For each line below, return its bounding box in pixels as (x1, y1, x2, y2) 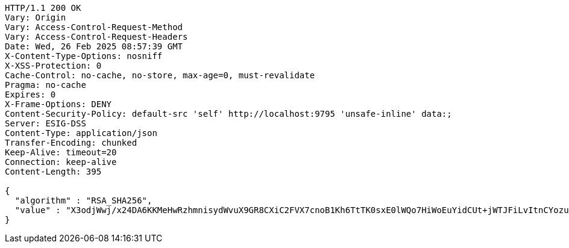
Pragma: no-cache (5, 80, 86, 90)
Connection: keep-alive (5, 157, 117, 167)
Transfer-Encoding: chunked (5, 138, 137, 147)
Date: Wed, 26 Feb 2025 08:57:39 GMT (5, 42, 183, 51)
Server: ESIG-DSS (5, 119, 86, 128)
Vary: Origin (5, 13, 66, 22)
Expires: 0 (5, 90, 56, 99)
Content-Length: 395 (5, 167, 102, 176)
